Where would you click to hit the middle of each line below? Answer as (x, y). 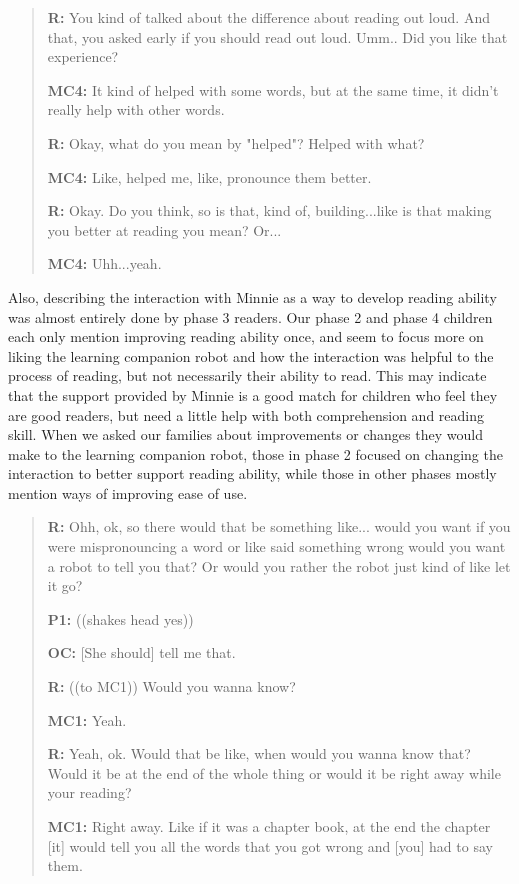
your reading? (89, 792)
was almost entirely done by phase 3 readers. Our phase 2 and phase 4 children (250, 316)
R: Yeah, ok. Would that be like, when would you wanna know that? (259, 753)
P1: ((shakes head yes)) (120, 618)
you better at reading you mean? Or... (164, 229)
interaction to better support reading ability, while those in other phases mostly (252, 473)
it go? (65, 585)
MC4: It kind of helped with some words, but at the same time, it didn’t (273, 89)
